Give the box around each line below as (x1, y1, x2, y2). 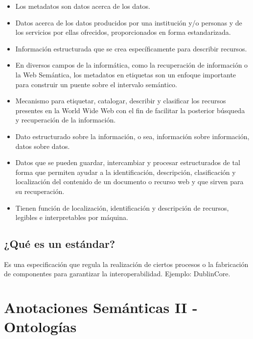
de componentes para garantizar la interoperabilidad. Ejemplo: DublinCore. (4, 268, 230, 279)
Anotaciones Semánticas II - (4, 297, 198, 317)
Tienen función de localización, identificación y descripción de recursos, (15, 202, 229, 213)
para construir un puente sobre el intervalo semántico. (15, 79, 177, 89)
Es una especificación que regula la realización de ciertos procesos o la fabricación (4, 259, 249, 269)
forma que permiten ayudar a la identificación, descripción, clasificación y (15, 167, 236, 177)
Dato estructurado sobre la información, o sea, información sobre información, (15, 131, 250, 141)
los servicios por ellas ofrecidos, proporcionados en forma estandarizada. (15, 27, 231, 37)
